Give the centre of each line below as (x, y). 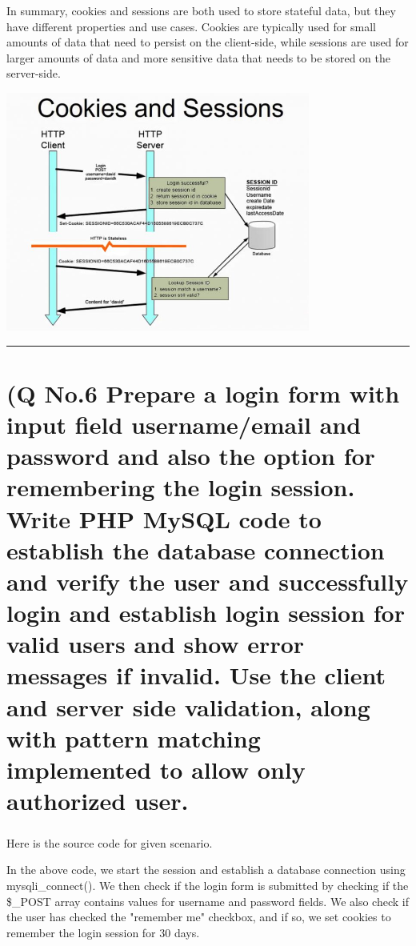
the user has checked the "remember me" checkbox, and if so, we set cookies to (199, 917)
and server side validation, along (188, 706)
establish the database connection (196, 549)
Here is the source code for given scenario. (110, 842)
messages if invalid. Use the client (196, 675)
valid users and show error (156, 644)
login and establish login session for (206, 613)
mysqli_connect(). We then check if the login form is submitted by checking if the (208, 885)
